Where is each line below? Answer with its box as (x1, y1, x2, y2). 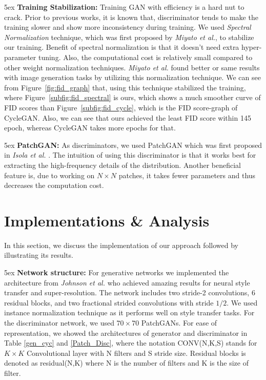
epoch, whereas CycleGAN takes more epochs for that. (4, 122, 176, 133)
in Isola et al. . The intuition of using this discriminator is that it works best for (4, 149, 256, 160)
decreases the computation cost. (4, 180, 104, 191)
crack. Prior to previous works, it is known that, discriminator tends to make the (4, 11, 258, 22)
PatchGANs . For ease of (141, 317, 217, 328)
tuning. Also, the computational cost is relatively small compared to (38, 51, 253, 62)
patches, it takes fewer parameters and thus (118, 169, 256, 180)
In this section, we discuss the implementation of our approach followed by (4, 239, 239, 250)
